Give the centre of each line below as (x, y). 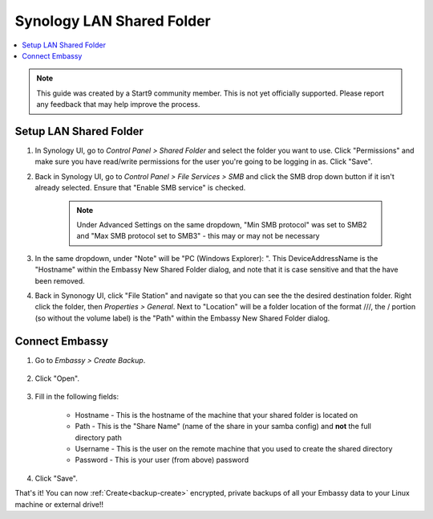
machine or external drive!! (59, 504)
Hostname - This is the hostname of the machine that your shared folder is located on (216, 415)
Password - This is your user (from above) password (162, 460)
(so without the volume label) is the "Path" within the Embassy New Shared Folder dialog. (182, 318)
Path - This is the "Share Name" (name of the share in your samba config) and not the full (223, 427)
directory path (98, 437)
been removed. (60, 280)
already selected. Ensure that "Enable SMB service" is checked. (140, 188)
